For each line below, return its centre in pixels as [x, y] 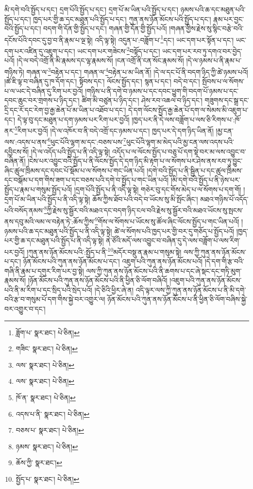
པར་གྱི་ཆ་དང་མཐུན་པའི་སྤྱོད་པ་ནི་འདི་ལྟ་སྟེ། [54, 240]
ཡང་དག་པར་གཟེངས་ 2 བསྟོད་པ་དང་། [119, 50]
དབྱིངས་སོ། [17, 151]
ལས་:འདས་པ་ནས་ [26, 142]
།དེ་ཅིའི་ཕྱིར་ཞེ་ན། [114, 289]
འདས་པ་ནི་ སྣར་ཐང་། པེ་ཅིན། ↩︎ [53, 414]
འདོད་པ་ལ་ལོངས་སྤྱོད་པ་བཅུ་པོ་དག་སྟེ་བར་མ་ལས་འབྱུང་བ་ [179, 151]
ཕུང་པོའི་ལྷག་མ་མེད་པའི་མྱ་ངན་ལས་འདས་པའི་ [180, 142]
